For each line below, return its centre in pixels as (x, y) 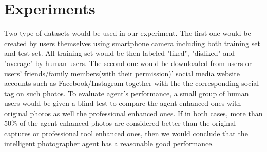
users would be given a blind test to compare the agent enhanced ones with (123, 103)
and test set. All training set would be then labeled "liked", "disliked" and (120, 53)
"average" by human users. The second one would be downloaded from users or (128, 63)
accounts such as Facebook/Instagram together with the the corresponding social (132, 83)
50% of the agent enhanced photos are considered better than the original (120, 123)
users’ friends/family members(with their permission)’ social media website (122, 73)
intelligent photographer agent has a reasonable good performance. (109, 143)
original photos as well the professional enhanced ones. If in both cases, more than (133, 113)
